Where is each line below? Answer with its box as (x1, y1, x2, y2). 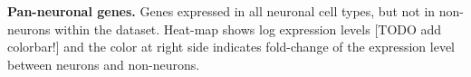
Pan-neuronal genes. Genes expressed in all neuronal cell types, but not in (7, 2, 436, 20)
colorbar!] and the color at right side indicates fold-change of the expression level (7, 37, 456, 56)
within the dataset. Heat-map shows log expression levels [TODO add (54, 19, 442, 38)
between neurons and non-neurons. (7, 54, 200, 73)
